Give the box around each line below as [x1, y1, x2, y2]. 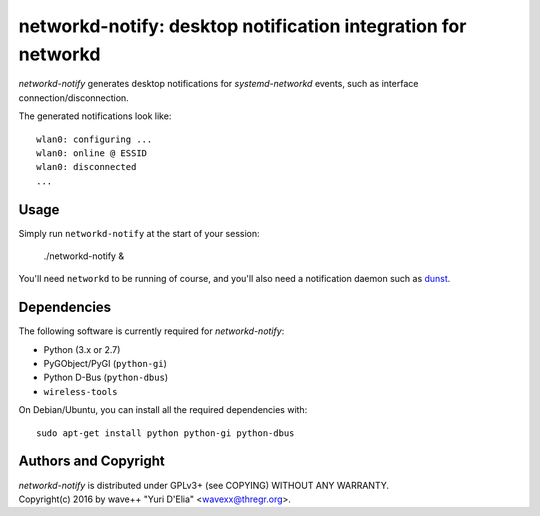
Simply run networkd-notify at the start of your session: [18, 227, 260, 239]
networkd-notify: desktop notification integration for [18, 15, 467, 37]
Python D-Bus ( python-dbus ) [43, 371, 169, 384]
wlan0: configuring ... [36, 133, 153, 145]
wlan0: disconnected [36, 161, 137, 173]
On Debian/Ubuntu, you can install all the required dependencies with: [18, 404, 308, 416]
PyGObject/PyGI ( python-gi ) [43, 358, 167, 370]
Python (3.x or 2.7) [43, 343, 121, 355]
